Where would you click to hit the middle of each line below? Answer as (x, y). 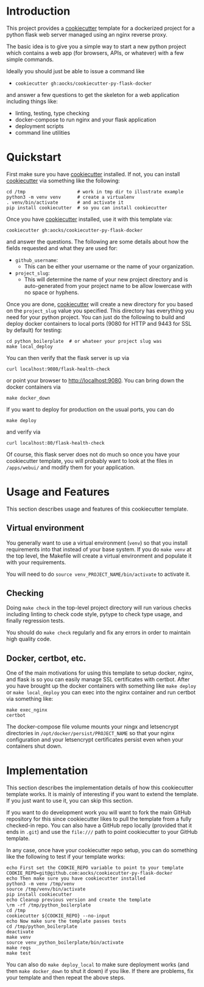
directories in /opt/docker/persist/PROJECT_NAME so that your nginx (90, 733)
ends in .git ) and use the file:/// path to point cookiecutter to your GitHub (102, 832)
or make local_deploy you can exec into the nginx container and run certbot (101, 692)
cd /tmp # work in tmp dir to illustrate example (95, 192)
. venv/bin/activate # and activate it (65, 203)
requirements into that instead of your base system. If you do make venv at (99, 549)
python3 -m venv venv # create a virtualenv (71, 197)
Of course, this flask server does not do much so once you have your (93, 454)
